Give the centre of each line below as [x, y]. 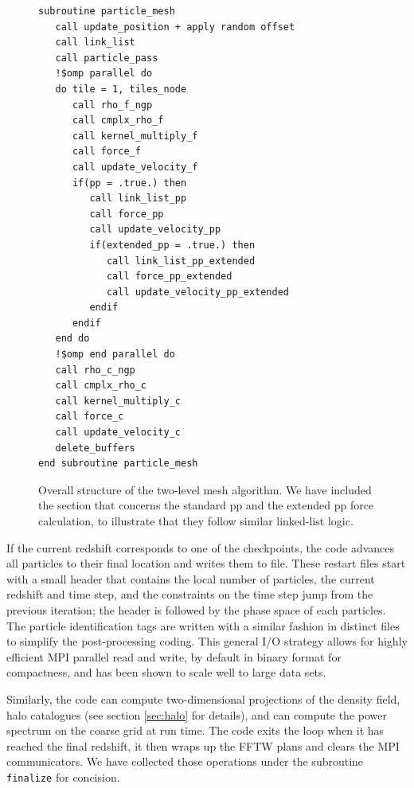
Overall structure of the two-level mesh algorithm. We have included [205, 489]
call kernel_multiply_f [135, 136]
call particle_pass [107, 58]
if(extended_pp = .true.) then [172, 245]
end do [72, 339]
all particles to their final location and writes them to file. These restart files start [206, 563]
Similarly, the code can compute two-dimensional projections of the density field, [203, 698]
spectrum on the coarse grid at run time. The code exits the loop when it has [195, 730]
